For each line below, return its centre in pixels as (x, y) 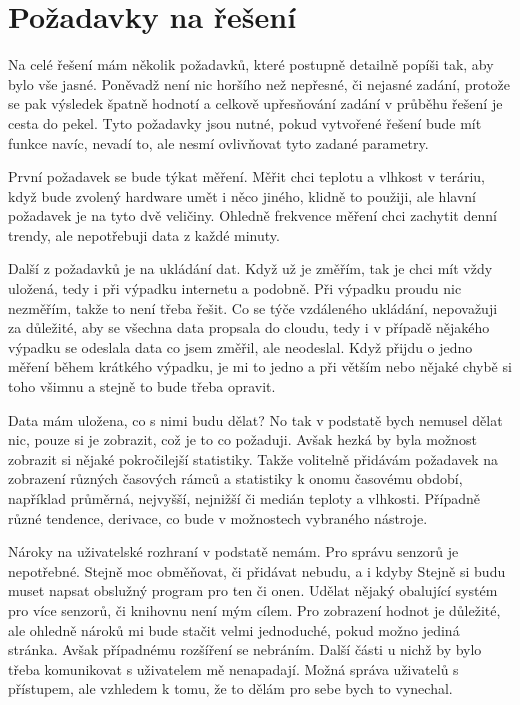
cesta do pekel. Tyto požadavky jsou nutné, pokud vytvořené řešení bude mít (245, 122)
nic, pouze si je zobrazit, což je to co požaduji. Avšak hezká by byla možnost (242, 439)
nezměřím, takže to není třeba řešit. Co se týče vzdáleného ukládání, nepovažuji (253, 307)
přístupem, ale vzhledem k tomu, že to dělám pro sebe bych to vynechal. (230, 688)
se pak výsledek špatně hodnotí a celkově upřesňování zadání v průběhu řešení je (255, 103)
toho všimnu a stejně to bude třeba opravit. (142, 386)
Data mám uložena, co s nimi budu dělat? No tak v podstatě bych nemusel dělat (255, 419)
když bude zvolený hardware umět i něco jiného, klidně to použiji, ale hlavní (242, 195)
